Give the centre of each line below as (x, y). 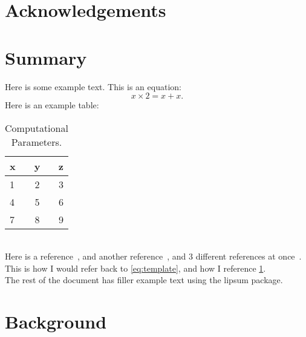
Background (56, 322)
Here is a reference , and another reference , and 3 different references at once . (153, 256)
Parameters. (37, 142)
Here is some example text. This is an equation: (93, 86)
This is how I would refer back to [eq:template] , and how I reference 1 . (135, 268)
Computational (37, 128)
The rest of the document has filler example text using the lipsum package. (144, 280)
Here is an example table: (52, 105)
